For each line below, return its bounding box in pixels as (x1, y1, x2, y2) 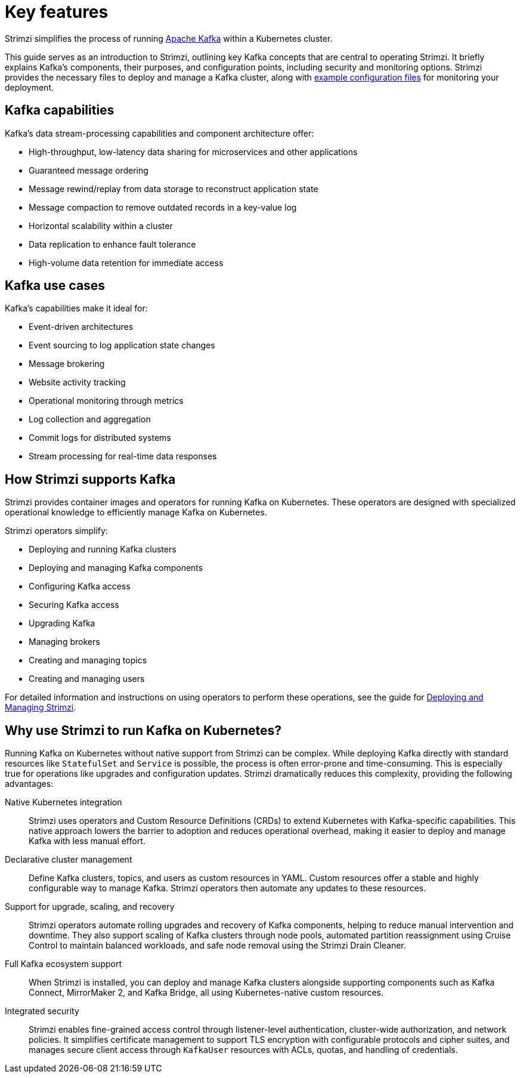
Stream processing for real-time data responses (29, 451, 217, 462)
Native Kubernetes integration (5, 797, 122, 808)
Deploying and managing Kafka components (29, 563, 203, 573)
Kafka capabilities (5, 103, 114, 118)
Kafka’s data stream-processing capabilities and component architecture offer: (5, 128, 314, 138)
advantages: (5, 779, 54, 789)
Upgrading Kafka (29, 618, 95, 629)
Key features (5, 2, 109, 22)
